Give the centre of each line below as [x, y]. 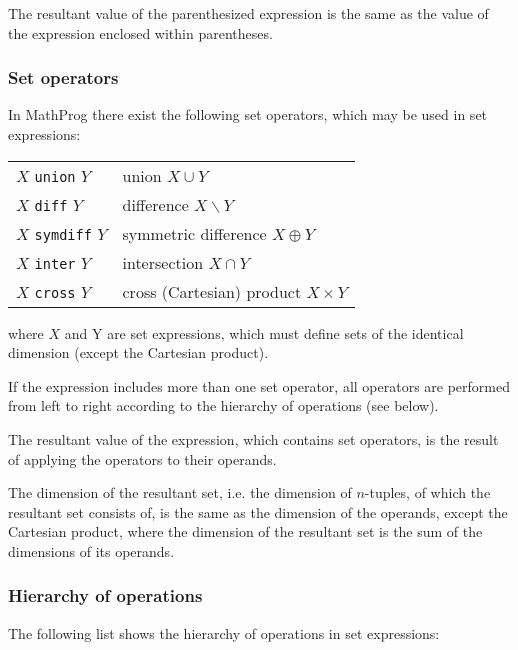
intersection [163, 262]
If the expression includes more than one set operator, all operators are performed [259, 385]
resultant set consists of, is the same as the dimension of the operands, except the [258, 511]
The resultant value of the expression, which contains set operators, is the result [253, 438]
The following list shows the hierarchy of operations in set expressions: [224, 632]
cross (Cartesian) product [212, 291]
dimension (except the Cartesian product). [138, 352]
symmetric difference [194, 233]
